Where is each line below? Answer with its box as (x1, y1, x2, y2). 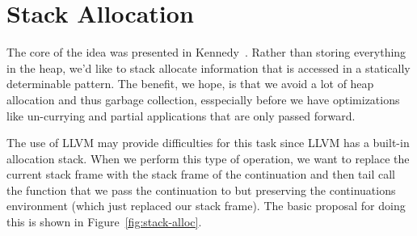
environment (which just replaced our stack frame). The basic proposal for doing (6, 197, 406, 214)
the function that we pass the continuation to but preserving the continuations (6, 181, 396, 198)
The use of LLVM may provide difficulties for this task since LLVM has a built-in (6, 134, 410, 151)
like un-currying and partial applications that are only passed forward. (6, 107, 356, 124)
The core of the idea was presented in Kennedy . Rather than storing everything (6, 44, 406, 61)
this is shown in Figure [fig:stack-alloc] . (6, 213, 202, 230)
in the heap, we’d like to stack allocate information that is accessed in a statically (6, 59, 411, 76)
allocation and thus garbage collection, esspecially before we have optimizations (6, 91, 400, 107)
